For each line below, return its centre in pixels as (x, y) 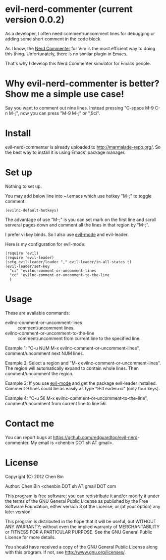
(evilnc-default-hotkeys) (32, 210)
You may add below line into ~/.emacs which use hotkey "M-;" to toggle (79, 196)
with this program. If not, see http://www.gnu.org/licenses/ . (66, 552)
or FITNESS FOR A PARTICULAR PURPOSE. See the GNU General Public (79, 532)
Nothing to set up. (24, 186)
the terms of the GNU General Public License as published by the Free (77, 501)
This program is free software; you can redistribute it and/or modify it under (83, 496)
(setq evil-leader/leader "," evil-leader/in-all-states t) (69, 262)
